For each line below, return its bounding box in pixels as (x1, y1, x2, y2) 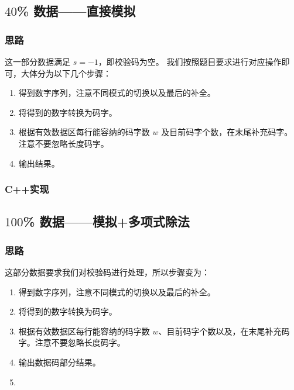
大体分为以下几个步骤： (20, 67, 111, 79)
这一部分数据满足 (5, 56, 70, 67)
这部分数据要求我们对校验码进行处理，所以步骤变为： (5, 266, 210, 278)
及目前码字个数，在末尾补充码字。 (161, 126, 293, 138)
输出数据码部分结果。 (18, 356, 101, 368)
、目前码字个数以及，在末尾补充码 (158, 325, 290, 337)
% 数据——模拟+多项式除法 (23, 212, 190, 230)
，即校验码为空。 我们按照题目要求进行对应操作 (98, 56, 282, 67)
